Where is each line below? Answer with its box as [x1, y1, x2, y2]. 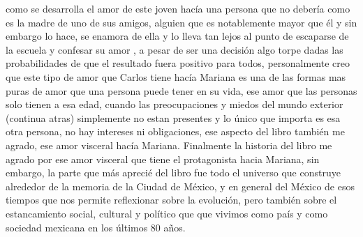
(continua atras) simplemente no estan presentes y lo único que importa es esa [6, 110, 341, 125]
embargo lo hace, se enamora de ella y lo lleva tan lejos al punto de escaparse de [6, 29, 349, 43]
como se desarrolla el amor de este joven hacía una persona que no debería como [6, 1, 350, 15]
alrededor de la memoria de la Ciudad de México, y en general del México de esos [6, 178, 355, 193]
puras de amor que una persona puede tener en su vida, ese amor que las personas [6, 83, 357, 98]
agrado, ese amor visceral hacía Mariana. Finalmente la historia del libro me [6, 137, 332, 152]
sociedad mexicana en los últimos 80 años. [6, 220, 186, 234]
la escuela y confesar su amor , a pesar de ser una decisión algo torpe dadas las [6, 42, 343, 56]
